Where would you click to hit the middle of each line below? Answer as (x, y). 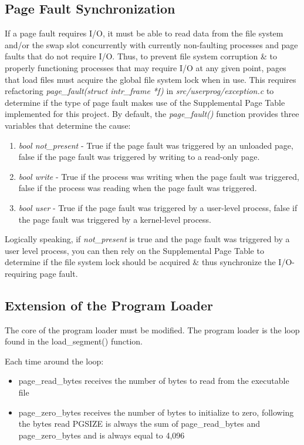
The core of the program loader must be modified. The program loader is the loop (152, 329)
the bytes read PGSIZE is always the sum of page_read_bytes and (139, 424)
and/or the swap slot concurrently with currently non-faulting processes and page (151, 44)
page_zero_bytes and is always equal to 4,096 (102, 435)
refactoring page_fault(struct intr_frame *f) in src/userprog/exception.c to (139, 91)
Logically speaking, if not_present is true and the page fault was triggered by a (147, 239)
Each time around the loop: (54, 361)
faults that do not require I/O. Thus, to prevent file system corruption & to (141, 56)
